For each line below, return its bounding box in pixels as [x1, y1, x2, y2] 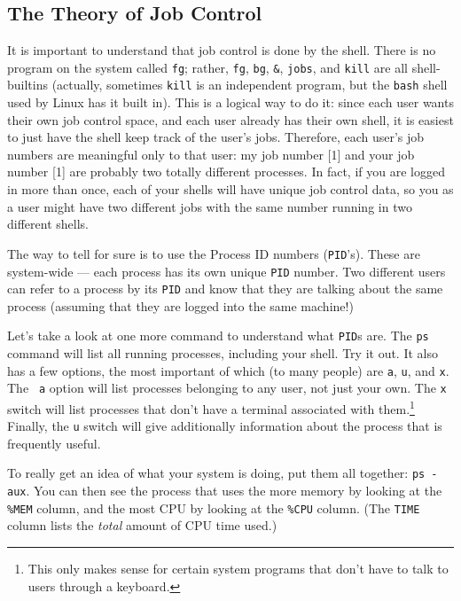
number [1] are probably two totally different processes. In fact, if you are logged [7, 162, 445, 181]
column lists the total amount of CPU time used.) [7, 516, 277, 535]
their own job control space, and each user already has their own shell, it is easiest [7, 110, 454, 129]
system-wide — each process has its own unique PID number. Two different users [7, 261, 446, 280]
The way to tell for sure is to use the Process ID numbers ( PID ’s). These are [7, 244, 420, 262]
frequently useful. [7, 433, 101, 452]
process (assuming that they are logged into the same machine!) [7, 296, 354, 315]
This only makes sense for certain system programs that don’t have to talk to [27, 559, 449, 578]
